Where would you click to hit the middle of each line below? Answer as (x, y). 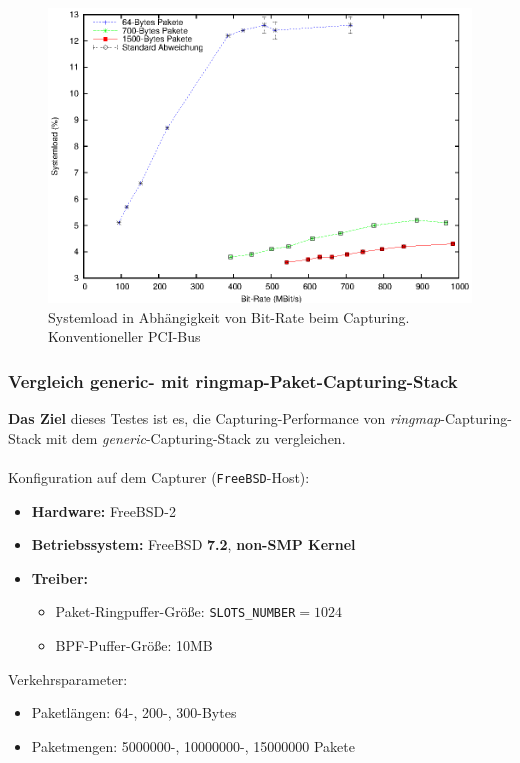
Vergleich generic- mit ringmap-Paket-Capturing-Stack (233, 380)
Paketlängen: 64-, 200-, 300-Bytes (134, 712)
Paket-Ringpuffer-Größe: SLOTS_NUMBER (175, 611)
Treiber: (60, 577)
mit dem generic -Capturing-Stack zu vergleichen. (196, 437)
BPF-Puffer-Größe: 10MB (134, 645)
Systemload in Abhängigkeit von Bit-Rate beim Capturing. (229, 316)
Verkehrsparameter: (68, 678)
